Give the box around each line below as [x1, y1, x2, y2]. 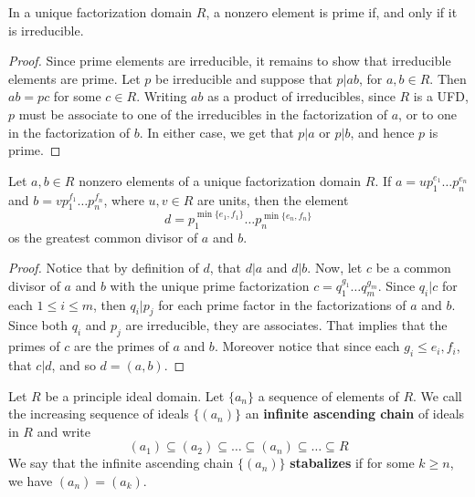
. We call [413, 386, 462, 405]
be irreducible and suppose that [154, 68, 332, 88]
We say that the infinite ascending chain [8, 453, 234, 472]
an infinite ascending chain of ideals [245, 404, 465, 423]
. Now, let [307, 258, 363, 277]
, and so [51, 355, 96, 374]
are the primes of [73, 337, 169, 356]
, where [103, 190, 144, 209]
